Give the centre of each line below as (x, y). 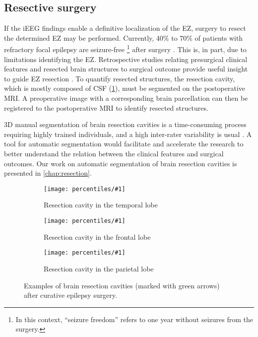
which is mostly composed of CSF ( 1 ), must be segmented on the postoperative (125, 88)
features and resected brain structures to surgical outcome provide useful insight (126, 69)
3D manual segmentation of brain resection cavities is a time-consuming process (125, 124)
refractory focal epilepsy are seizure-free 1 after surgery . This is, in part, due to (125, 49)
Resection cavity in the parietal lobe (99, 268)
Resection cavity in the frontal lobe (97, 236)
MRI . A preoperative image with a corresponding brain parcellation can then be (126, 98)
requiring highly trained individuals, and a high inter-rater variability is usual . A (128, 134)
